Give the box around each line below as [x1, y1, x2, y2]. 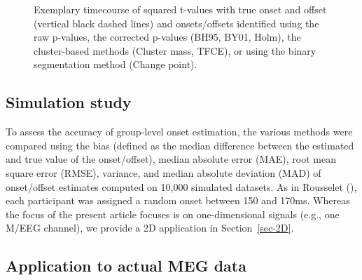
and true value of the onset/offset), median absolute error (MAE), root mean [6, 152, 336, 166]
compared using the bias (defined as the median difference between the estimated [6, 138, 354, 152]
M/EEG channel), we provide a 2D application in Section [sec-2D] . [6, 220, 294, 235]
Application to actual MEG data [6, 255, 246, 276]
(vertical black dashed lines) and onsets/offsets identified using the [34, 15, 319, 30]
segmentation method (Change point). [34, 57, 197, 72]
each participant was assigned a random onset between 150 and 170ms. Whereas [6, 193, 350, 208]
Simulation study [6, 91, 132, 113]
